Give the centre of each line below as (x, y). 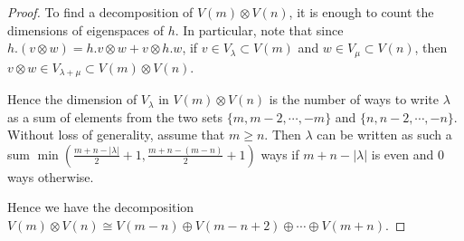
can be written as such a (384, 135)
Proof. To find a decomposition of (100, 12)
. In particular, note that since (259, 29)
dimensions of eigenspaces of (85, 29)
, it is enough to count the (361, 12)
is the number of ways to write (354, 99)
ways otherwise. (51, 176)
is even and (402, 154)
